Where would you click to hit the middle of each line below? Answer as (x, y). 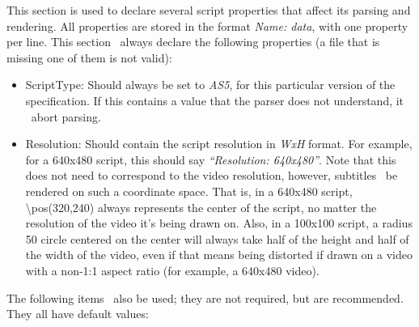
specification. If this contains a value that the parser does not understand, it (215, 100)
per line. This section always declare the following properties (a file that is (193, 42)
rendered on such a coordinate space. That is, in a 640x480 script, (189, 191)
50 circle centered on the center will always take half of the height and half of (217, 238)
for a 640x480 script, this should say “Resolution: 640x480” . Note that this (211, 159)
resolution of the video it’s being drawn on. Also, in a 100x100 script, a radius (219, 223)
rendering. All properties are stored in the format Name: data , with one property (207, 25)
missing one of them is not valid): (89, 57)
